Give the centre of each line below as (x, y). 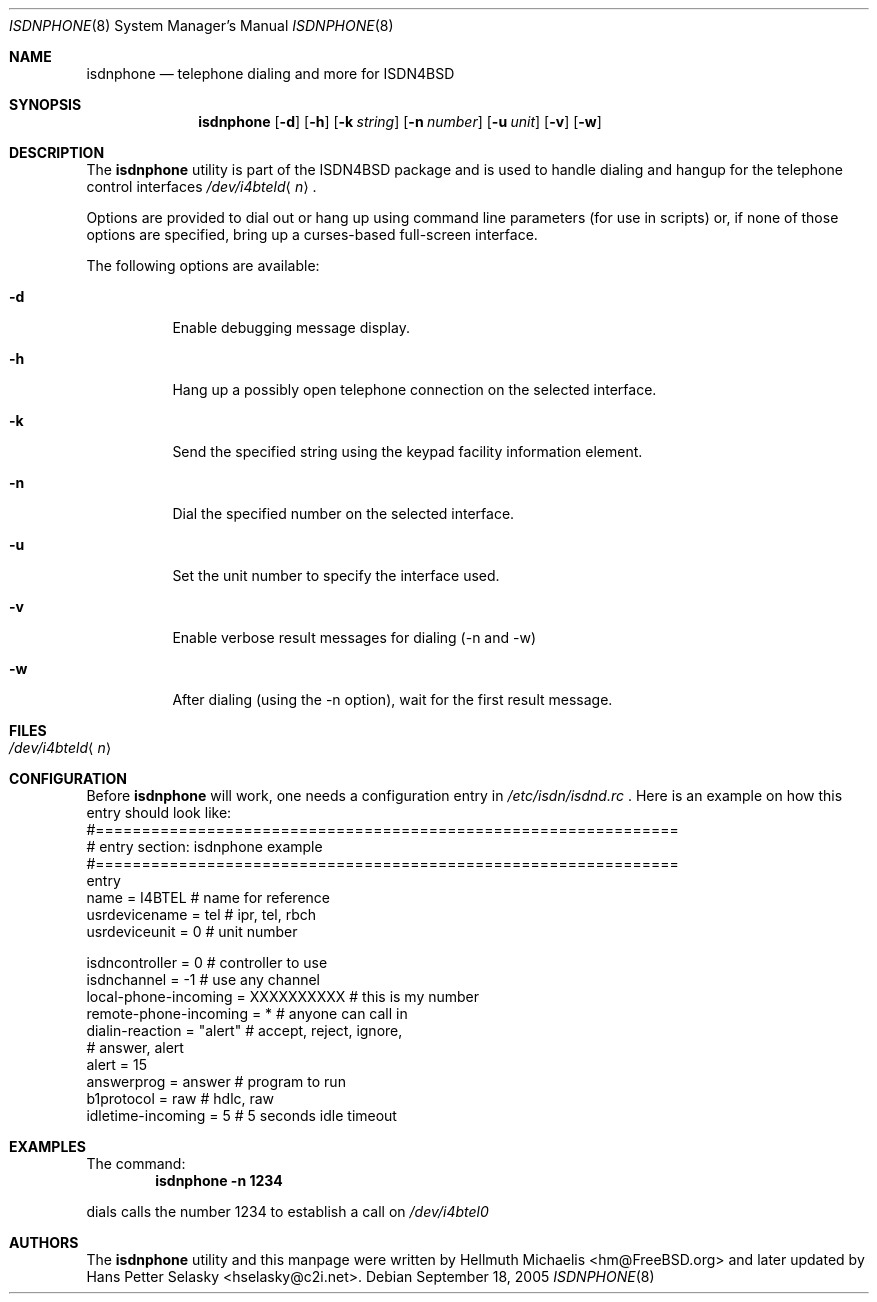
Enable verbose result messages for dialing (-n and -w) (354, 637)
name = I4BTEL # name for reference (208, 897)
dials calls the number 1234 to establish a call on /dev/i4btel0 (287, 1211)
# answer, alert (135, 1047)
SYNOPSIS (45, 104)
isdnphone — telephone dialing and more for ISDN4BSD (270, 73)
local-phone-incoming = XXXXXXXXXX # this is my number (283, 996)
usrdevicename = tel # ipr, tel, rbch (201, 914)
